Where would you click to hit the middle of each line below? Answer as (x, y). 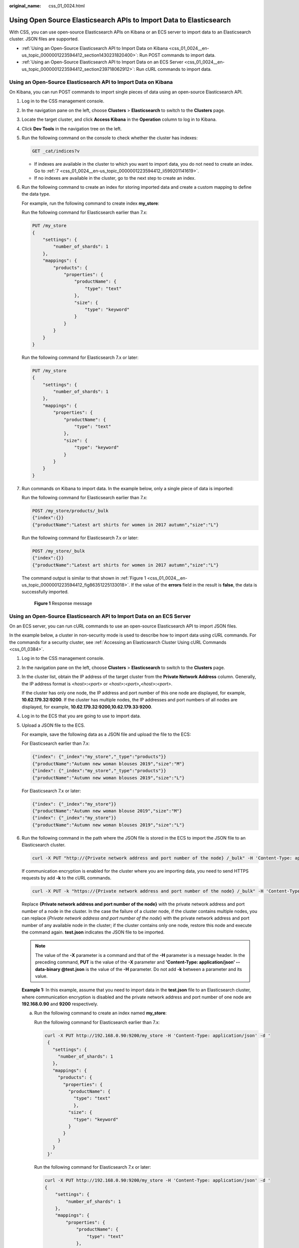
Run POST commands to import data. (178, 55)
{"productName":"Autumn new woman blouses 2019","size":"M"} (108, 764)
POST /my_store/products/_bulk (71, 511)
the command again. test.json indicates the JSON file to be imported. (93, 932)
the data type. (36, 194)
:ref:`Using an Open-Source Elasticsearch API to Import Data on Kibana (95, 48)
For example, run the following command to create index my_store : (90, 203)
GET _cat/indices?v (56, 151)
